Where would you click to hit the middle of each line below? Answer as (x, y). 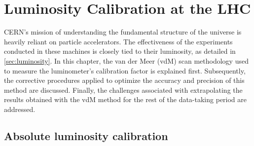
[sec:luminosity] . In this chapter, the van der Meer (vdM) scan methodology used (126, 60)
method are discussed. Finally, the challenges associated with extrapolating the (123, 90)
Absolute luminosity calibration (86, 135)
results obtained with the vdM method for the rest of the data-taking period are (126, 99)
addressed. (20, 109)
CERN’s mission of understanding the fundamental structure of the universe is (123, 32)
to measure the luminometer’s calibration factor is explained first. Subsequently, (125, 70)
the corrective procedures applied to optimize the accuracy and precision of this (124, 80)
